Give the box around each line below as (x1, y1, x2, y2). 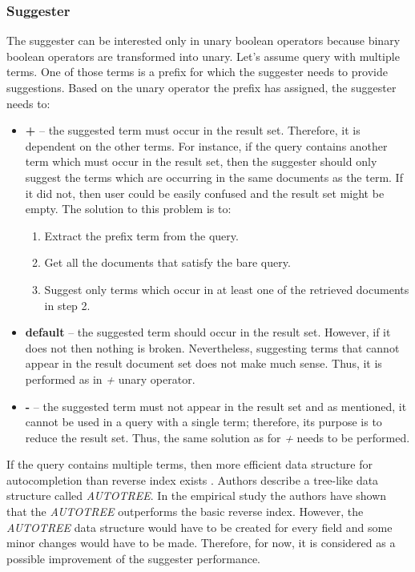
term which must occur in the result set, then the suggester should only (25, 153, 377, 170)
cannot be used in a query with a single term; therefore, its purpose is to (25, 413, 382, 430)
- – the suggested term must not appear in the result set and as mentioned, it (25, 397, 407, 414)
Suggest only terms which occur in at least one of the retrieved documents (44, 280, 409, 297)
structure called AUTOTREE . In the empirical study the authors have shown (6, 487, 387, 504)
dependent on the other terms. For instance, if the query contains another (25, 137, 388, 154)
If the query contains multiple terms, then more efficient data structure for (6, 456, 373, 473)
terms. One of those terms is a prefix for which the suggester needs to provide (6, 63, 388, 80)
